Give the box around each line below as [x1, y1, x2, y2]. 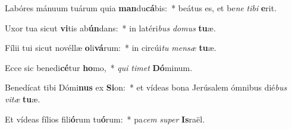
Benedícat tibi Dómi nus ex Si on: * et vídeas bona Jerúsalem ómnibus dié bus [5, 81, 287, 93]
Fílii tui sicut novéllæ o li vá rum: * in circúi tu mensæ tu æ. [5, 41, 216, 54]
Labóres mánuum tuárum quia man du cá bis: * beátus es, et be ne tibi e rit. [5, 2, 277, 14]
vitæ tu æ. [5, 92, 40, 105]
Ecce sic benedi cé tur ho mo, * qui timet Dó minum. [5, 61, 193, 73]
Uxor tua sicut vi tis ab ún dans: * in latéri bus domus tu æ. [5, 21, 216, 34]
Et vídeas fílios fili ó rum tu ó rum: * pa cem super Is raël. [5, 112, 205, 125]
